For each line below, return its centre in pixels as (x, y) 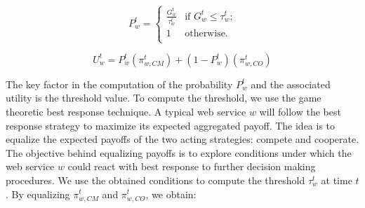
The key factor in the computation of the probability (119, 84)
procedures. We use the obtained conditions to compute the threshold (155, 180)
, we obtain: (171, 194)
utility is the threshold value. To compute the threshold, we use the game (164, 98)
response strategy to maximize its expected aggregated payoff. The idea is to (171, 125)
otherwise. (206, 34)
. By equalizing (38, 194)
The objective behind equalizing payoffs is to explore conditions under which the (179, 152)
